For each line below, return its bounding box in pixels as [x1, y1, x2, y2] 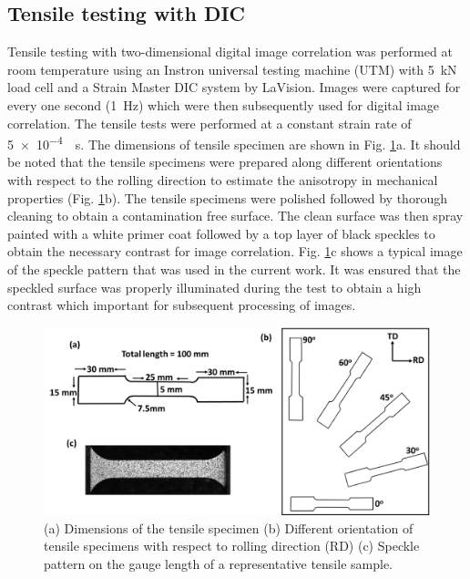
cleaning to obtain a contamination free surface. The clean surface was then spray [7, 206, 464, 225]
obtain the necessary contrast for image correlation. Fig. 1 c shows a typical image [7, 242, 463, 261]
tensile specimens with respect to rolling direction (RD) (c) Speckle [44, 536, 420, 555]
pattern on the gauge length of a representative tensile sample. [44, 553, 393, 573]
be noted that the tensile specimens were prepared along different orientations [7, 152, 443, 171]
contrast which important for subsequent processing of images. [7, 295, 356, 315]
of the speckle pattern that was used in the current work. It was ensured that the [7, 259, 461, 278]
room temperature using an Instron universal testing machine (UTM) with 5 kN [7, 59, 457, 78]
